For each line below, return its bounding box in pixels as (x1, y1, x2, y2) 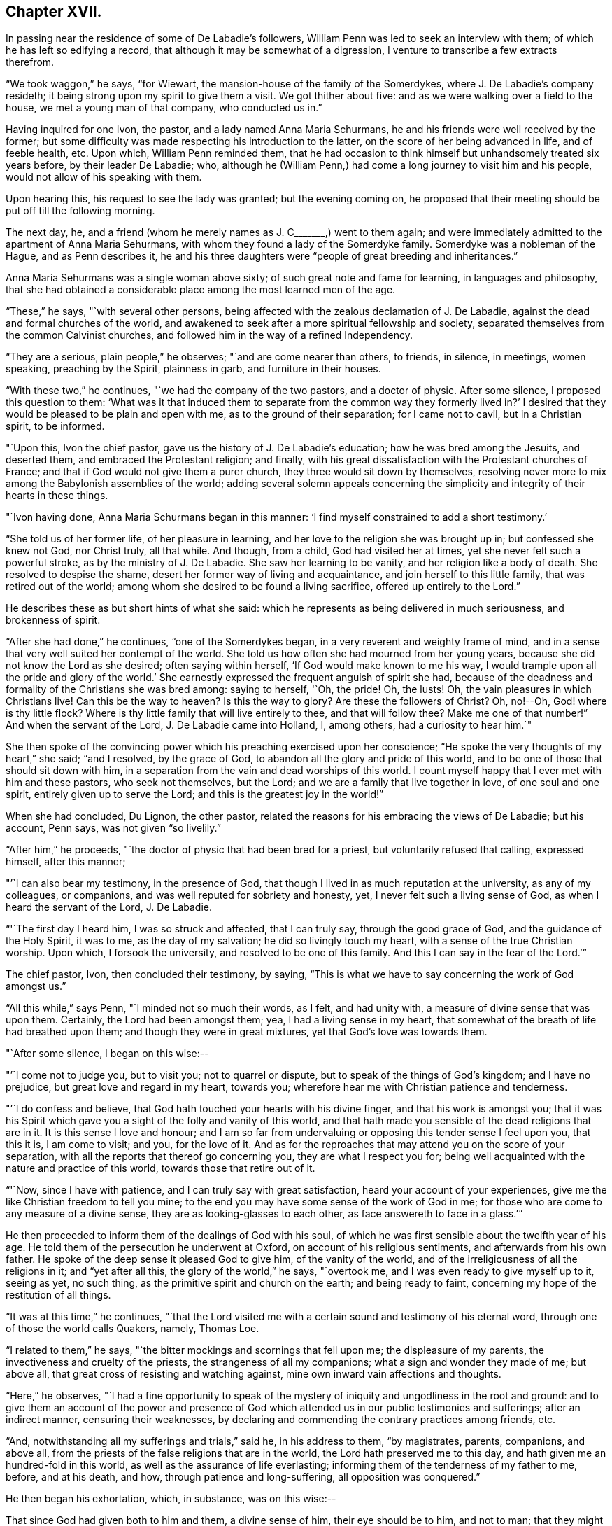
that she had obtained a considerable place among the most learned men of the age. (6, 283, 396, 296)
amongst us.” (6, 980, 66, 993)
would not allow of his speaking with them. (6, 171, 202, 183)
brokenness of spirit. (6, 614, 101, 626)
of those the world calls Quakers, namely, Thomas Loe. (6, 1322, 259, 1335)
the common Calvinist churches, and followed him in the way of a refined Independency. (6, 329, 413, 342)
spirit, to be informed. (6, 420, 105, 433)
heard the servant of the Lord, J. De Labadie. (6, 901, 212, 913)
